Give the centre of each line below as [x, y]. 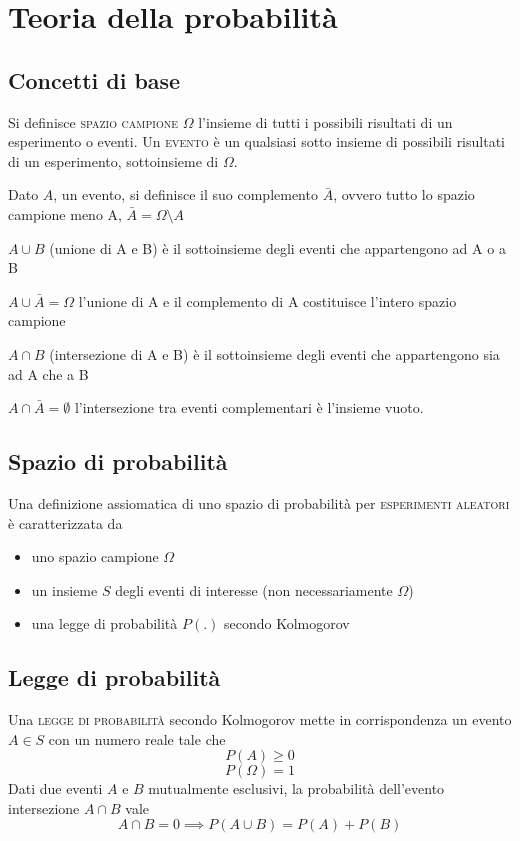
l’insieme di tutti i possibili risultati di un [325, 121]
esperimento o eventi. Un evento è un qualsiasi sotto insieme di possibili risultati [256, 141]
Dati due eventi [55, 788]
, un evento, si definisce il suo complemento [185, 194]
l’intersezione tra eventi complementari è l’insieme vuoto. [249, 407]
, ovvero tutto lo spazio [404, 194]
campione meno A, [65, 213]
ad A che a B [48, 373]
